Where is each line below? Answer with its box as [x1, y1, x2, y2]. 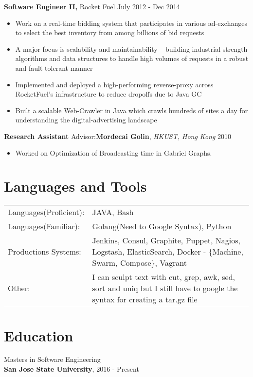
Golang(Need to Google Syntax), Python [92, 220, 232, 232]
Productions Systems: [8, 246, 81, 258]
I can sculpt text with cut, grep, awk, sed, [92, 271, 235, 283]
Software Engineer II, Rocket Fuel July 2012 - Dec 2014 [4, 1, 180, 11]
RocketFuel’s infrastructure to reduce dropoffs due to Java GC [15, 89, 202, 99]
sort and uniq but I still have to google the [92, 282, 238, 294]
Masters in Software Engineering [4, 354, 101, 364]
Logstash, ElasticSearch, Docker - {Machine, [92, 246, 243, 258]
